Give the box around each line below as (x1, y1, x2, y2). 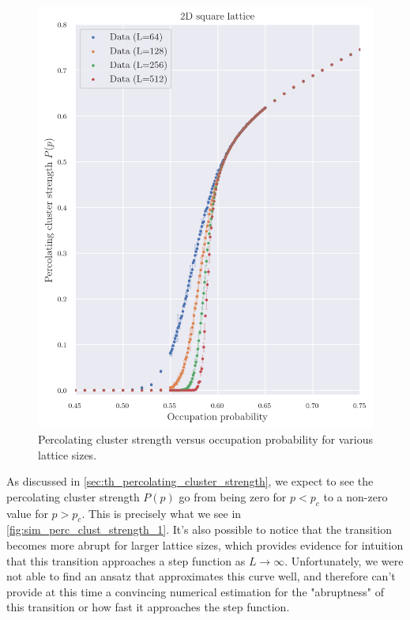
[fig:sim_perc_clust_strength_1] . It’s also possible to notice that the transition (6, 521, 393, 538)
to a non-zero (323, 488, 388, 505)
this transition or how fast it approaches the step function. (6, 599, 290, 615)
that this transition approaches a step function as (6, 552, 246, 569)
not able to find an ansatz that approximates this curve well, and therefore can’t (6, 568, 396, 584)
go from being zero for (179, 488, 287, 505)
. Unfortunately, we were (284, 552, 404, 569)
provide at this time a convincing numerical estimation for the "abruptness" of (6, 583, 385, 599)
